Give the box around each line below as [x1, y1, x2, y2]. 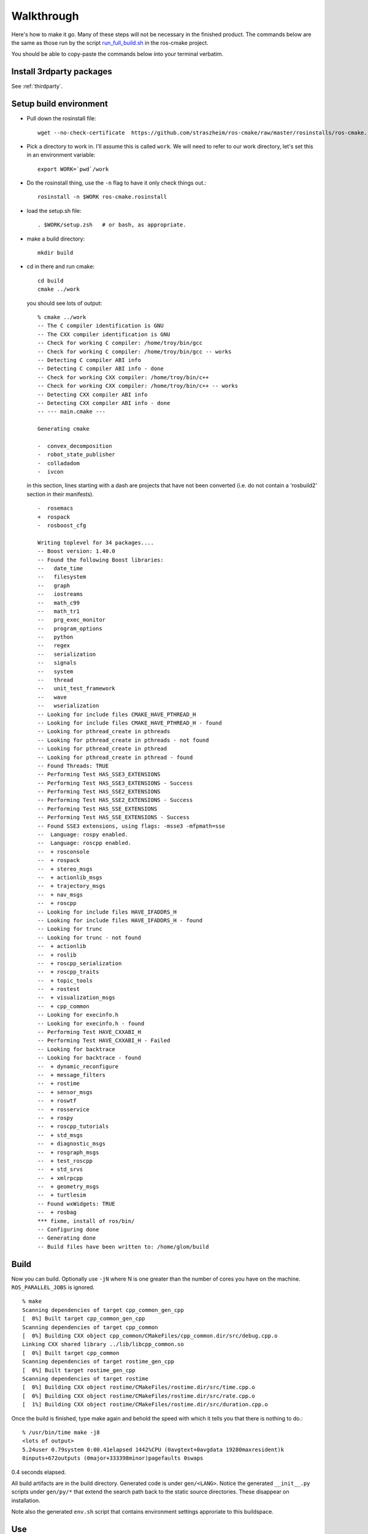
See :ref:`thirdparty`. [11, 83, 63, 90]
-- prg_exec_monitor [37, 617, 106, 623]
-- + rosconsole [37, 848, 90, 855]
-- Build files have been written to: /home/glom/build [37, 1243, 209, 1250]
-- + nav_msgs [37, 891, 83, 898]
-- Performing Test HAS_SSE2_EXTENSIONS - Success [37, 796, 193, 804]
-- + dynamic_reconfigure [37, 1063, 119, 1070]
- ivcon [37, 468, 64, 476]
